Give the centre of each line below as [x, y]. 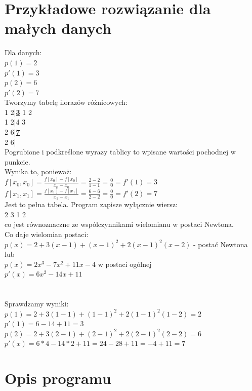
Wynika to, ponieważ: [38, 171]
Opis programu [58, 378]
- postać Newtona [221, 244]
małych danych [58, 28]
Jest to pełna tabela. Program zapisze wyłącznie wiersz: [91, 204]
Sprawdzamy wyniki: [37, 304]
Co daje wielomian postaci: [47, 234]
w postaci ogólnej [125, 264]
